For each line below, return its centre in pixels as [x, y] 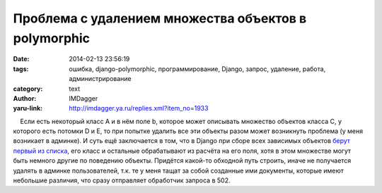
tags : [21, 69]
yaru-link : [28, 108]
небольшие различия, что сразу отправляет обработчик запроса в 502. [122, 180]
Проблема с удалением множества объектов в [160, 18]
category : [28, 89]
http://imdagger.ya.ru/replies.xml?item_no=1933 [139, 108]
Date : [21, 59]
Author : [25, 98]
